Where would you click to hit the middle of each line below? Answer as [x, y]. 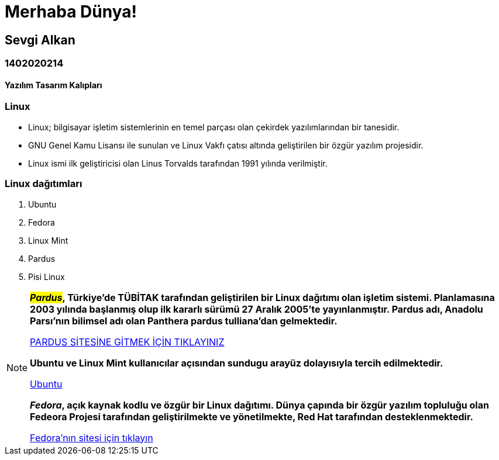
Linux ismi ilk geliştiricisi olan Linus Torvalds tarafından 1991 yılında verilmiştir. [178, 163]
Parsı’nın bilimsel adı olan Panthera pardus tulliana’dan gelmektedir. [184, 321]
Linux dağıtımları [44, 184]
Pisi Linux [47, 276]
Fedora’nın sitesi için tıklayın [92, 437]
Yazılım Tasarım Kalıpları [54, 85]
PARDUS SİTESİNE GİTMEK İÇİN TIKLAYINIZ [127, 342]
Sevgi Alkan [40, 40]
